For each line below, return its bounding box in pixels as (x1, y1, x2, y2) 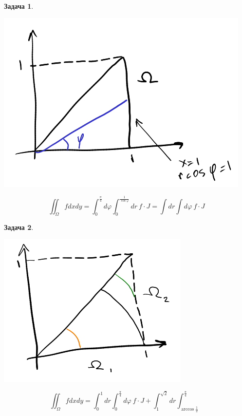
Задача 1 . (4, 1, 34, 11)
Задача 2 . (4, 222, 34, 232)
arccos (181, 407, 194, 412)
